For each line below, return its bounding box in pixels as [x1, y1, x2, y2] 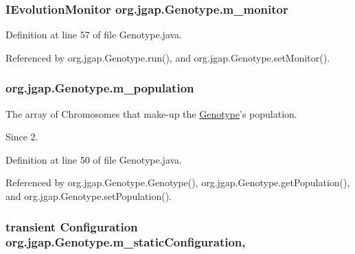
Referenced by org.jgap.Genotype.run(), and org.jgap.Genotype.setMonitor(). [5, 50, 330, 64]
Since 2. [5, 129, 38, 144]
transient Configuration [5, 218, 138, 235]
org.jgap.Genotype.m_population [5, 79, 194, 97]
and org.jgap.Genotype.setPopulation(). [5, 189, 172, 203]
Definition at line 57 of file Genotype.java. [5, 27, 182, 42]
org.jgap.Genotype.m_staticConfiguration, [5, 233, 246, 251]
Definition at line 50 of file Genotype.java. [5, 152, 182, 166]
